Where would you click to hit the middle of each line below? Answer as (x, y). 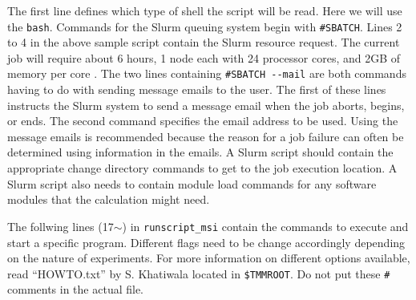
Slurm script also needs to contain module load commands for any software (192, 183)
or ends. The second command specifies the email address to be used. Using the (203, 121)
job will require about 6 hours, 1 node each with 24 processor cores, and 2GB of (204, 57)
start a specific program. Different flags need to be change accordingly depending (206, 242)
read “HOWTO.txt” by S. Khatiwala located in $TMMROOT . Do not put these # (199, 273)
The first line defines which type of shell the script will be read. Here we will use (205, 10)
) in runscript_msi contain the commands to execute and (265, 226)
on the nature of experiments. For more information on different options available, (209, 258)
